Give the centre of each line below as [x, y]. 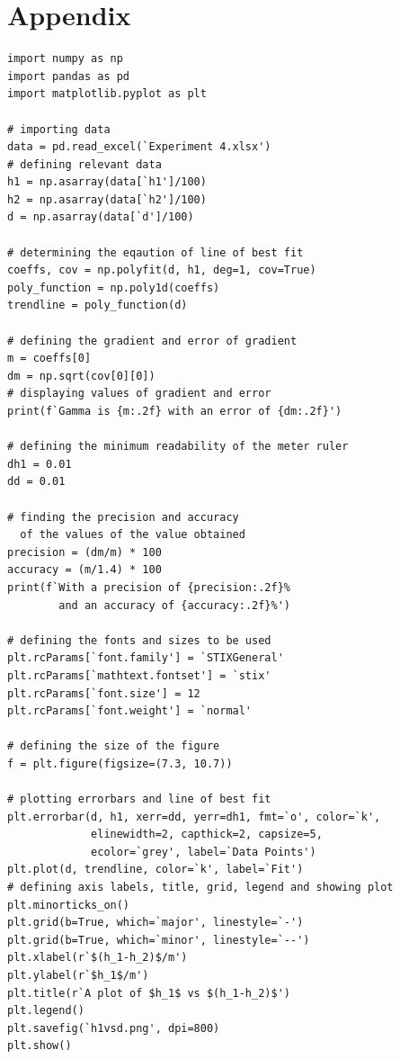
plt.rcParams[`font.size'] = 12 [104, 693]
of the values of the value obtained [133, 535]
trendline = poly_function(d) [98, 305]
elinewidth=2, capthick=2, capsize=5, [207, 835]
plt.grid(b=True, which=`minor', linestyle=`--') [159, 940]
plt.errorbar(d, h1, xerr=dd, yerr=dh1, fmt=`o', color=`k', [194, 817]
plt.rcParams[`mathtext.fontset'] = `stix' [139, 675]
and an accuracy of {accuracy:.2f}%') [174, 605]
